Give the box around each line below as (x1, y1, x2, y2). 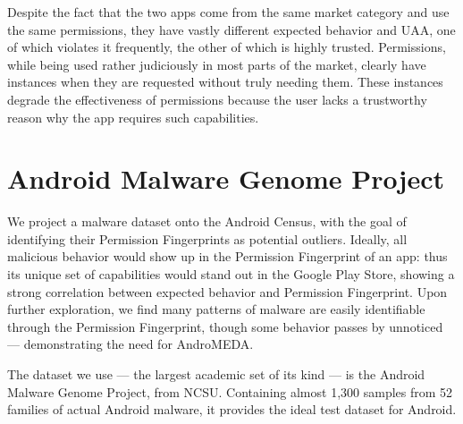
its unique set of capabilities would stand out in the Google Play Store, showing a (7, 265, 455, 284)
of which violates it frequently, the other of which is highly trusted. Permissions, (7, 38, 446, 56)
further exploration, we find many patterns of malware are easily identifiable (7, 300, 425, 318)
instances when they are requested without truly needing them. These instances (7, 72, 443, 91)
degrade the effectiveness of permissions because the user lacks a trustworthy (7, 89, 427, 108)
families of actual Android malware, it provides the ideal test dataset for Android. (7, 400, 457, 419)
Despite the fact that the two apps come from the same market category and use (7, 3, 450, 21)
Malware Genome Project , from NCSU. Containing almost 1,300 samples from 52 (7, 382, 453, 401)
